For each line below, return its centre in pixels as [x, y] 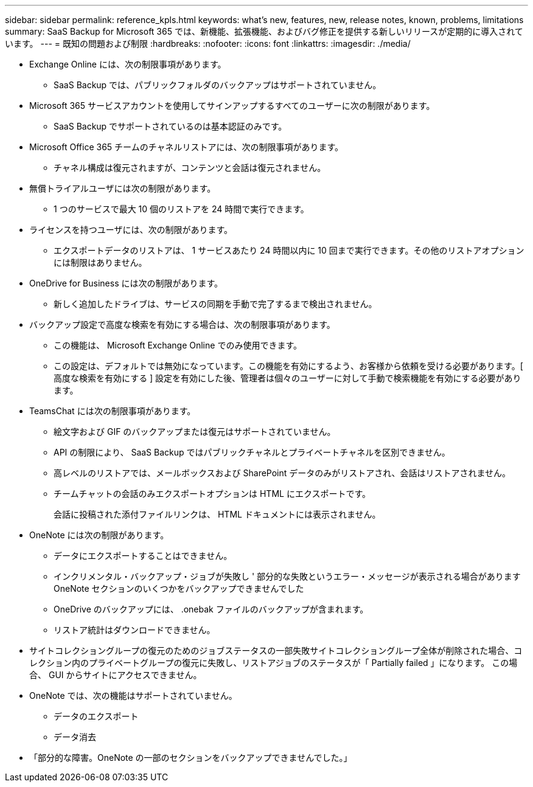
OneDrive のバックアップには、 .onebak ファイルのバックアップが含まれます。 [211, 609]
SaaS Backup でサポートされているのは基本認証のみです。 [170, 126]
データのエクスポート [96, 716]
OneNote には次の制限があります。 [99, 535]
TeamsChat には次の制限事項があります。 [113, 411]
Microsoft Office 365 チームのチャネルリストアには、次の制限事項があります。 [186, 147]
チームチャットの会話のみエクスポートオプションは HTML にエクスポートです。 [212, 494]
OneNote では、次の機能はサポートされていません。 [133, 695]
